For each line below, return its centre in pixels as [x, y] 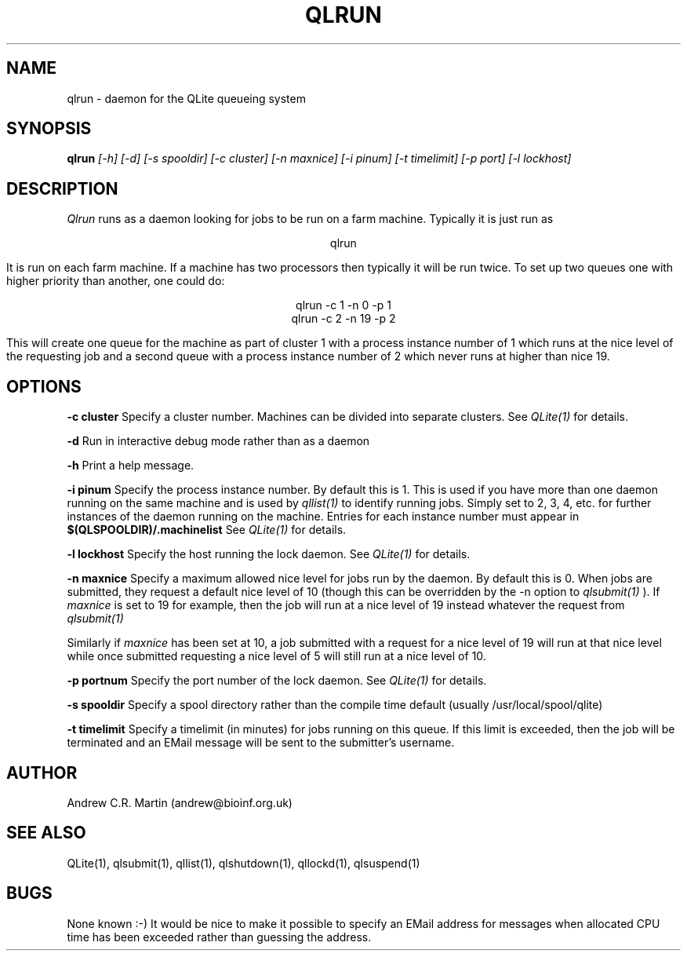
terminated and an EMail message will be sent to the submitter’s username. [261, 743]
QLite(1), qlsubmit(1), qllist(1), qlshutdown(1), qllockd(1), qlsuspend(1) [244, 863]
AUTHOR [42, 773]
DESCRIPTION [62, 188]
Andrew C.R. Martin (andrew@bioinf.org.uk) [180, 802]
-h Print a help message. [131, 466]
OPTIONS [44, 386]
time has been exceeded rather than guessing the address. [219, 937]
